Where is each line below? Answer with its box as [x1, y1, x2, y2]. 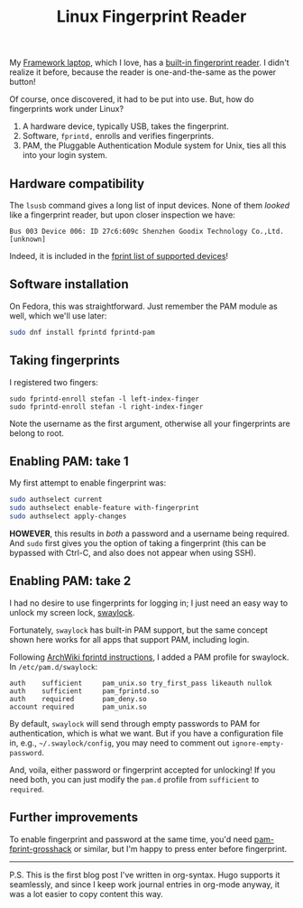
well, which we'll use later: [9, 310, 107, 321]
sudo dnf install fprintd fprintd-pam [9, 328, 155, 337]
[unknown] [9, 235, 47, 244]
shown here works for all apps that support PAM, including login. [9, 634, 250, 644]
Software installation [9, 277, 129, 292]
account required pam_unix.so [9, 702, 147, 711]
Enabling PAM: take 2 [9, 573, 132, 588]
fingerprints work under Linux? [9, 104, 124, 115]
